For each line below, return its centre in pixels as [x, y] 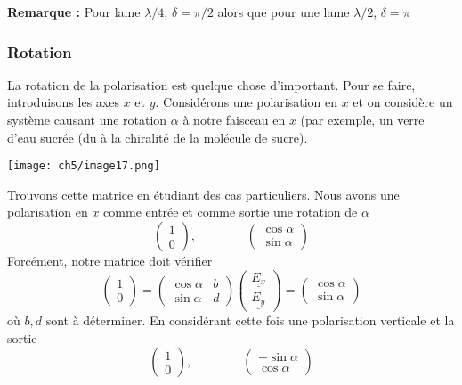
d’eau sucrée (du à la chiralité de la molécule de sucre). [158, 137]
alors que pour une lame [284, 12]
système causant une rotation [87, 119]
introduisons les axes [63, 102]
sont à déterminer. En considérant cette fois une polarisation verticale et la [250, 320]
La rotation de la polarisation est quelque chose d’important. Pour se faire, [211, 84]
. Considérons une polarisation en [247, 102]
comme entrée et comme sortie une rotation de [231, 212]
